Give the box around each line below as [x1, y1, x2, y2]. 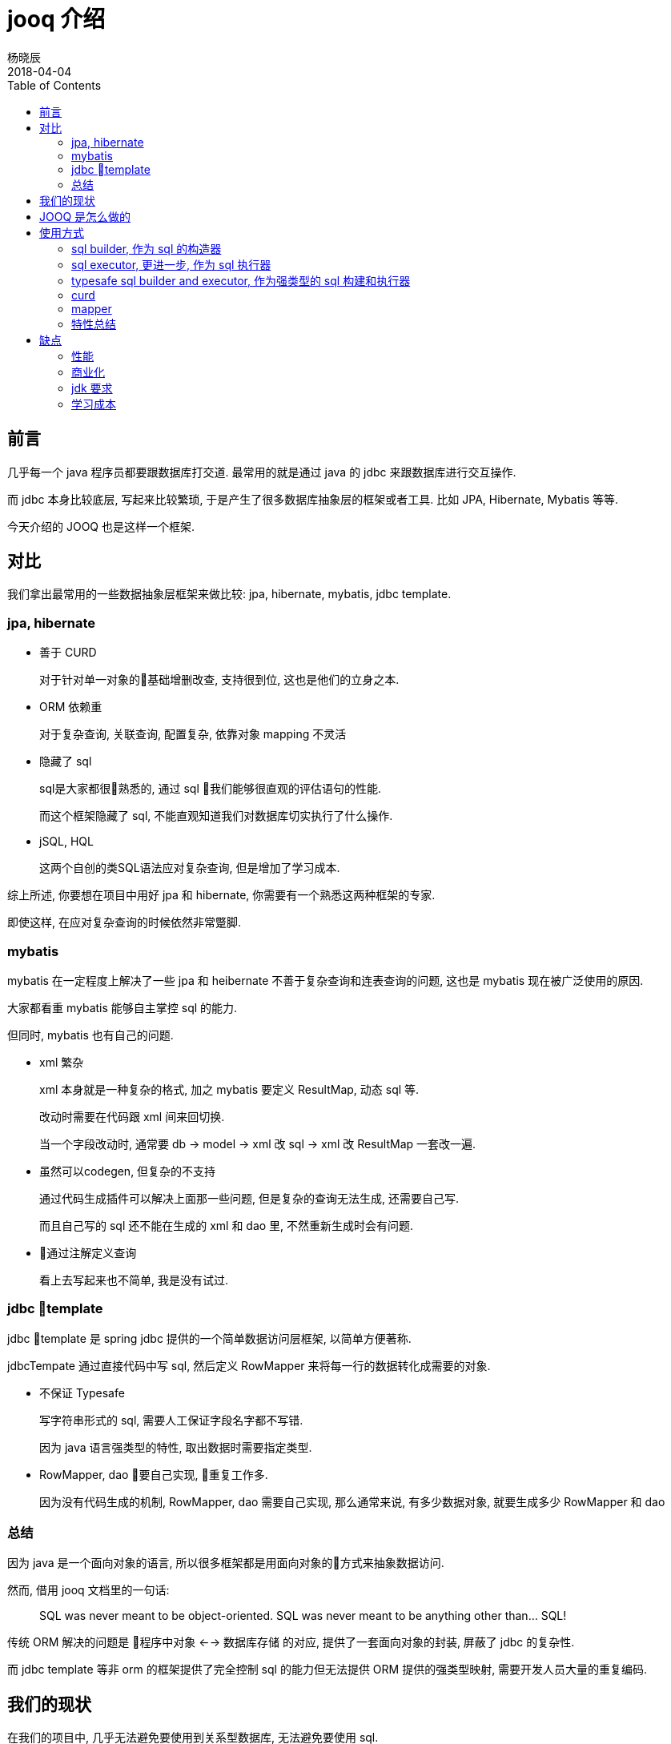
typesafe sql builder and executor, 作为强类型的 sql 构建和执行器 [71, 273, 411, 287]
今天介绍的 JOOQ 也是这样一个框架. [7, 519, 195, 533]
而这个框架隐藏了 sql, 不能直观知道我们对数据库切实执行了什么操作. [39, 809, 393, 823]
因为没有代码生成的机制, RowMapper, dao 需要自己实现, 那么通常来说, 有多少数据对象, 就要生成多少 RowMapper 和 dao [39, 1494, 665, 1509]
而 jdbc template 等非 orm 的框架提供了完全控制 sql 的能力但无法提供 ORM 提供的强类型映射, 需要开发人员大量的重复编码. [7, 1662, 648, 1677]
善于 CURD [39, 645, 97, 660]
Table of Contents [7, 78, 102, 92]
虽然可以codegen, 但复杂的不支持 [39, 1163, 216, 1178]
